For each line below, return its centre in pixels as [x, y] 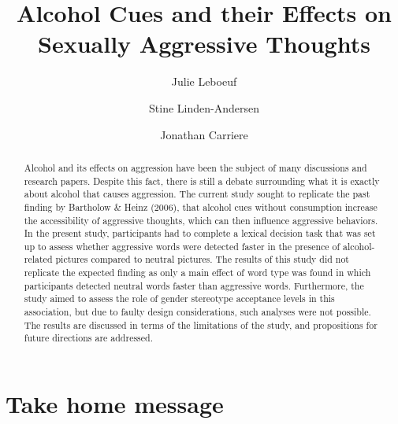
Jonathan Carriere [204, 134]
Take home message [115, 404]
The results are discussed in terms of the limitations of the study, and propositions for [201, 324]
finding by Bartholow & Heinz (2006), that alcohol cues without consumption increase [201, 206]
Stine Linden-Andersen [204, 107]
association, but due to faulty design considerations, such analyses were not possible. [197, 312]
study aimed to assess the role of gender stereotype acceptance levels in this [179, 299]
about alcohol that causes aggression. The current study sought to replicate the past [197, 194]
